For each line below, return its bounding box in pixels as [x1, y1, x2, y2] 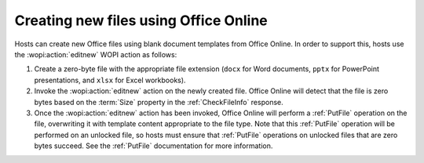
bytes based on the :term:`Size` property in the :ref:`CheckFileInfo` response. [34, 97, 283, 107]
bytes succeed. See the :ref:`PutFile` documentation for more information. [34, 141, 273, 150]
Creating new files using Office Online [14, 12, 268, 29]
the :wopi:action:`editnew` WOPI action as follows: [14, 49, 177, 59]
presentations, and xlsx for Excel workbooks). [34, 75, 186, 85]
